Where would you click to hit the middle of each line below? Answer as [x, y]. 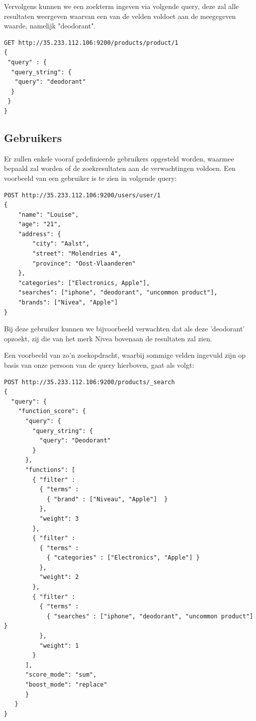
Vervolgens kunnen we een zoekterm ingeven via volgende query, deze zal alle [122, 6]
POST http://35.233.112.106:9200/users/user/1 [82, 195]
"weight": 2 [59, 577]
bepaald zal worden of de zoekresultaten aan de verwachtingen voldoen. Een [120, 168]
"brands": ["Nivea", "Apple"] [68, 303]
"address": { [40, 234]
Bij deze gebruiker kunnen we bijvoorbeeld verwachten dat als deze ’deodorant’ [125, 329]
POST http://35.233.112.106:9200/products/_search [89, 382]
